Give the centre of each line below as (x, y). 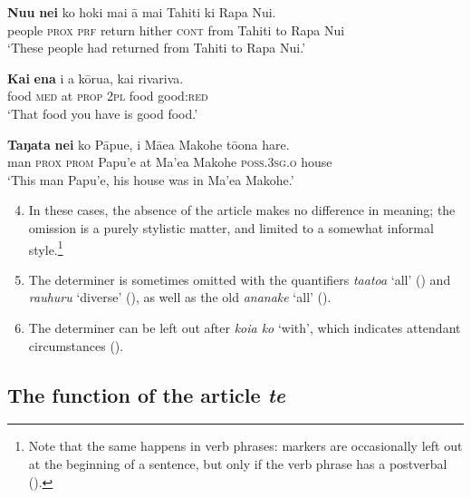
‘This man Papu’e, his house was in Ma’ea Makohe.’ (151, 179)
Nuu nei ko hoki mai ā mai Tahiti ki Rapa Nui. (142, 12)
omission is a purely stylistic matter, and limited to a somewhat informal (231, 227)
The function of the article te (146, 394)
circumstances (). (76, 345)
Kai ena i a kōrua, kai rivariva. (96, 78)
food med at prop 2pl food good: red (108, 96)
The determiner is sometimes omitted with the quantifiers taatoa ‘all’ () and (240, 279)
